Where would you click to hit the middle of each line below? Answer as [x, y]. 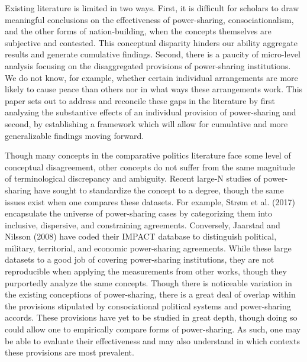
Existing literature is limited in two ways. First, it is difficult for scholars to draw [152, 8]
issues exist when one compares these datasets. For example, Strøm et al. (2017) [150, 201]
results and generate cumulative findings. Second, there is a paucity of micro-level [153, 54]
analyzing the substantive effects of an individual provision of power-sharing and [151, 112]
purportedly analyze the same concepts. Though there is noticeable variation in [148, 282]
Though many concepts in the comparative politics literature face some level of [148, 155]
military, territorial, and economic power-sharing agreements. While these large [148, 248]
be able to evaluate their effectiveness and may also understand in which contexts [152, 340]
